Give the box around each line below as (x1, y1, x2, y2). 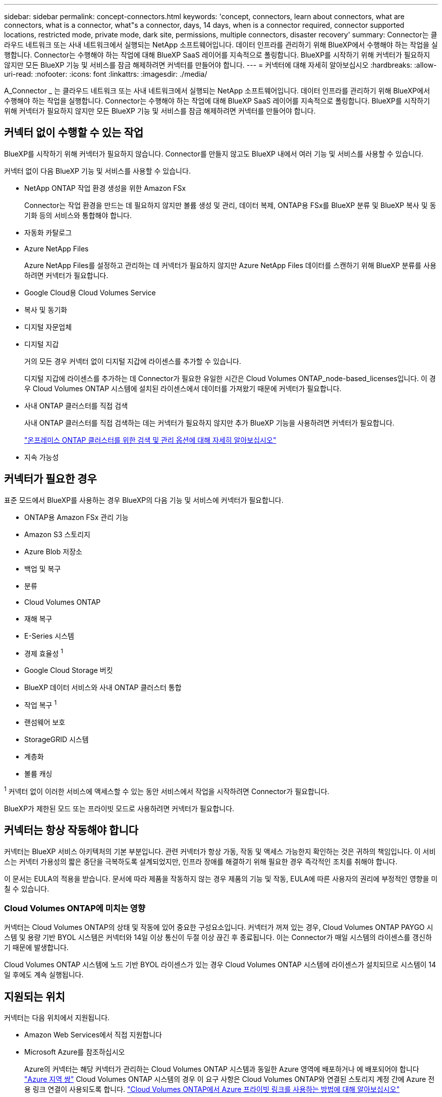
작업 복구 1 (24, 699, 57, 709)
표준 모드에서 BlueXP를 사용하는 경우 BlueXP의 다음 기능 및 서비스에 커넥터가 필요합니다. (4, 495, 284, 504)
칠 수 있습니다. (4, 884, 49, 893)
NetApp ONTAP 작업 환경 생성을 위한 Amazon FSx (24, 183, 186, 192)
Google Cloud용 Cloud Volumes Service (24, 288, 156, 297)
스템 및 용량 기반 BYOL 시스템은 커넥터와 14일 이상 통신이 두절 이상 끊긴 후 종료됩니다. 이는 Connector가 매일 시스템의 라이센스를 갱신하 (4, 933, 432, 942)
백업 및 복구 (24, 564, 61, 573)
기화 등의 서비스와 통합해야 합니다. (24, 211, 132, 220)
